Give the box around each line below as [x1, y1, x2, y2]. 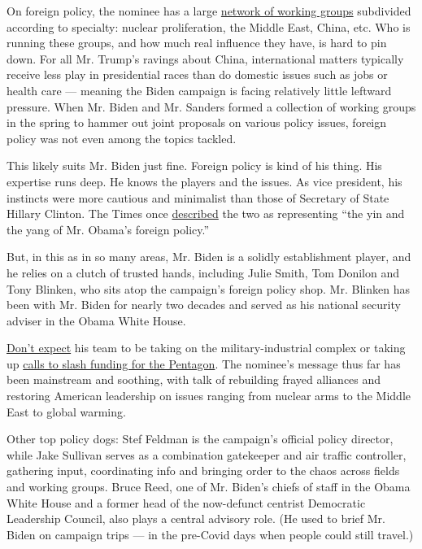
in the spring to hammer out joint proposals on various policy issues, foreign [7, 114, 387, 131]
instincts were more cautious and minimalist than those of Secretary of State [7, 189, 389, 206]
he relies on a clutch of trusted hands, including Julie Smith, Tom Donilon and [7, 264, 399, 281]
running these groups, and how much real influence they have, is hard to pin [7, 34, 387, 51]
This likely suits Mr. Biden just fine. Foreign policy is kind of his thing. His [7, 157, 382, 174]
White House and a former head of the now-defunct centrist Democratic [7, 494, 366, 511]
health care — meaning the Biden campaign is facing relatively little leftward [7, 81, 392, 98]
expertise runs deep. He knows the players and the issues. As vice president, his [7, 172, 402, 190]
